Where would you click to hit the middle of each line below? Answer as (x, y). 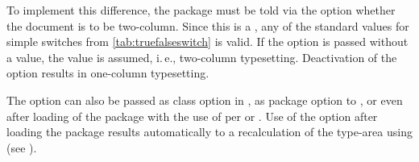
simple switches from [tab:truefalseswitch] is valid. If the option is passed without (207, 42)
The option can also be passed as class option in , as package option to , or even (205, 100)
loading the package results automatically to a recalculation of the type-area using (209, 132)
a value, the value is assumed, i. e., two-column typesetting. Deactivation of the (202, 57)
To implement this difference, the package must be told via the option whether (201, 10)
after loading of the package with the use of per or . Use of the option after (192, 116)
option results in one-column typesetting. (108, 73)
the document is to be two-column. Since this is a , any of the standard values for (208, 25)
